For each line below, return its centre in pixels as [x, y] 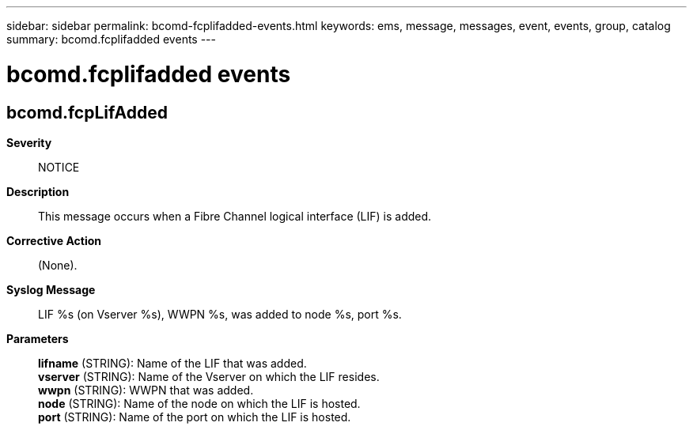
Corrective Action [54, 240]
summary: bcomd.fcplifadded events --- [111, 39]
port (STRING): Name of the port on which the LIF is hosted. [195, 417]
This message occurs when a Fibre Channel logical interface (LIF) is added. [235, 216]
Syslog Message [51, 289]
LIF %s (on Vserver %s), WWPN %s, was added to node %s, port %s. [220, 314]
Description [38, 191]
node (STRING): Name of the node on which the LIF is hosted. [199, 403]
